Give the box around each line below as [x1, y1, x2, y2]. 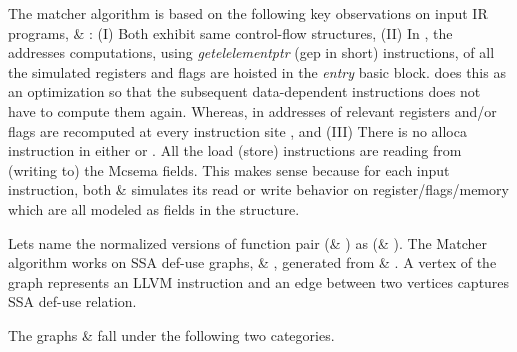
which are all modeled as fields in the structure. [8, 198, 300, 219]
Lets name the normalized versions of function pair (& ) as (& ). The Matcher [8, 232, 487, 253]
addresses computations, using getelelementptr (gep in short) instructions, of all [8, 42, 495, 63]
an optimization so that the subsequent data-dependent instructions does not [8, 81, 481, 102]
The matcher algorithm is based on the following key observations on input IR [8, 3, 488, 23]
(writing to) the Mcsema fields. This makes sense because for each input [8, 159, 450, 180]
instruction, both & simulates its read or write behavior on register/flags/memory [8, 179, 509, 200]
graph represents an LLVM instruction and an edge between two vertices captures [8, 271, 510, 292]
